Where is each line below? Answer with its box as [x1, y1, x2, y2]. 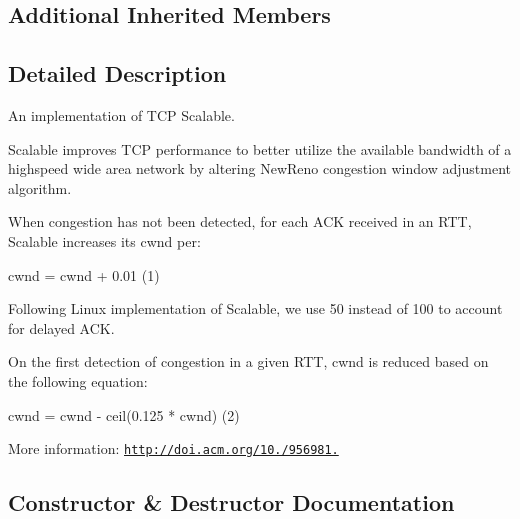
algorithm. [8, 177, 72, 198]
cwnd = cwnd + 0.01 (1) [8, 264, 160, 285]
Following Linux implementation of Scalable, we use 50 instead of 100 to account [8, 298, 503, 319]
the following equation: [8, 370, 148, 391]
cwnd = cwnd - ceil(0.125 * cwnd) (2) [8, 404, 240, 425]
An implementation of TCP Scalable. [8, 104, 235, 125]
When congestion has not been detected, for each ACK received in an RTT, [8, 211, 472, 232]
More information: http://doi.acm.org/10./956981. [8, 438, 339, 459]
